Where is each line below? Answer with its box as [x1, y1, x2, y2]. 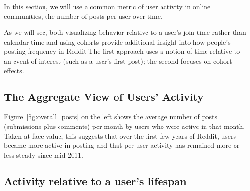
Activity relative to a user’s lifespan [4, 173, 187, 188]
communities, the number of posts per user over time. [4, 11, 162, 21]
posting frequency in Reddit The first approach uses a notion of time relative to [4, 46, 240, 56]
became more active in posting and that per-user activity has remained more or [4, 140, 240, 150]
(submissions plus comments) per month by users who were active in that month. [4, 121, 245, 131]
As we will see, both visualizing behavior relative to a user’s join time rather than [4, 27, 246, 37]
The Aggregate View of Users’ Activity [4, 89, 204, 104]
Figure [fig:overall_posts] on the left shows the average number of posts [4, 111, 218, 122]
